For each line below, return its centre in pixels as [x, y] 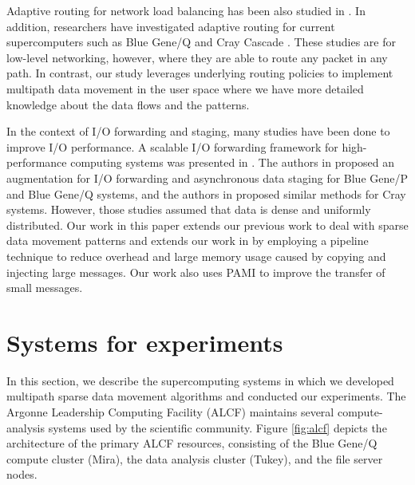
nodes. [22, 474]
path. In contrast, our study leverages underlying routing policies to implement [200, 73]
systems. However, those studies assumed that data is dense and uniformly [189, 209]
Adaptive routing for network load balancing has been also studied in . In [186, 10]
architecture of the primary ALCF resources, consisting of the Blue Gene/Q [192, 443]
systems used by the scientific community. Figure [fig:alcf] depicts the [217, 427]
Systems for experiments [145, 342]
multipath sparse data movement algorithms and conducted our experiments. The [206, 396]
